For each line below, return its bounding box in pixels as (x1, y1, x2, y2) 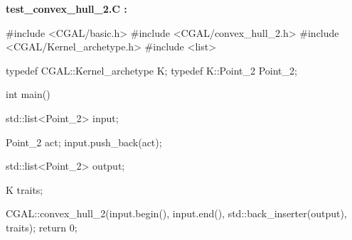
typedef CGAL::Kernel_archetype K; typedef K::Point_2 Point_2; (6, 62, 297, 77)
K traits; (6, 182, 43, 197)
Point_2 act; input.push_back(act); (6, 134, 162, 149)
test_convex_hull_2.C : (6, 1, 127, 16)
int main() (6, 87, 50, 102)
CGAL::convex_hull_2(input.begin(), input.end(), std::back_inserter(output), (6, 206, 347, 221)
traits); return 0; (6, 219, 78, 234)
